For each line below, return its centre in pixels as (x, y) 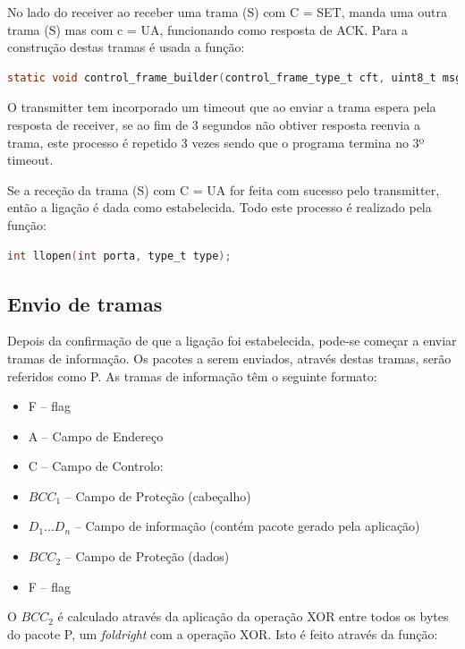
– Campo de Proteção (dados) (147, 556)
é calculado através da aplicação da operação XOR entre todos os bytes (253, 616)
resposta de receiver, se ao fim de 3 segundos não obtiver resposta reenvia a (214, 124)
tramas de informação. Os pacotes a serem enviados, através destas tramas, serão (229, 358)
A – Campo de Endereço (96, 436)
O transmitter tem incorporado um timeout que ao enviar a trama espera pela (222, 107)
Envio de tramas (85, 303)
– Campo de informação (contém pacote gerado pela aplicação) (247, 526)
